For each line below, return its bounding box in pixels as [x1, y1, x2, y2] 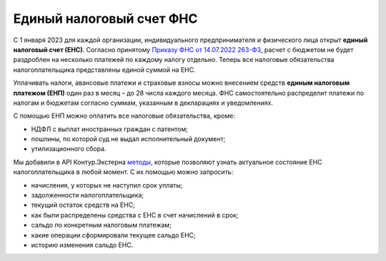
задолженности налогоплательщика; [31, 191, 144, 200]
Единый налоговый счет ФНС [13, 11, 198, 26]
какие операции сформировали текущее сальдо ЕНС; [31, 230, 196, 239]
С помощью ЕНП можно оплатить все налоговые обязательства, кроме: [13, 111, 235, 121]
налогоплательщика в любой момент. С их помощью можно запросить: [13, 168, 234, 176]
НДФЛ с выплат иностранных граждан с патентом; [31, 125, 189, 133]
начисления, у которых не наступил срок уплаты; [31, 180, 183, 189]
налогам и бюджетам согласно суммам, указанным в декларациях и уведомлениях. [13, 98, 273, 107]
